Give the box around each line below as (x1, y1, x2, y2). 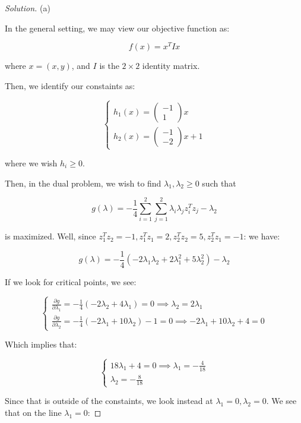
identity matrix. (142, 59, 200, 72)
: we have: (243, 230, 280, 242)
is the (99, 59, 119, 72)
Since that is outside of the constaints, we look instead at (5, 394, 213, 407)
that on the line (5, 406, 62, 418)
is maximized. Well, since (5, 230, 96, 242)
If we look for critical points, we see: (5, 275, 137, 288)
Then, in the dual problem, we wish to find (5, 176, 161, 189)
